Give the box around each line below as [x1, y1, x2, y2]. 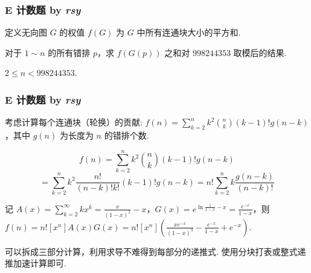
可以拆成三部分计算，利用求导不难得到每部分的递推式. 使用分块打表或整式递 [5, 245, 306, 257]
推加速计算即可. [5, 257, 66, 269]
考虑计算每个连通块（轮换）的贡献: [5, 116, 143, 128]
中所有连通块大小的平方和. [136, 26, 241, 39]
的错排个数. [104, 129, 149, 142]
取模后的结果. [233, 46, 287, 58]
